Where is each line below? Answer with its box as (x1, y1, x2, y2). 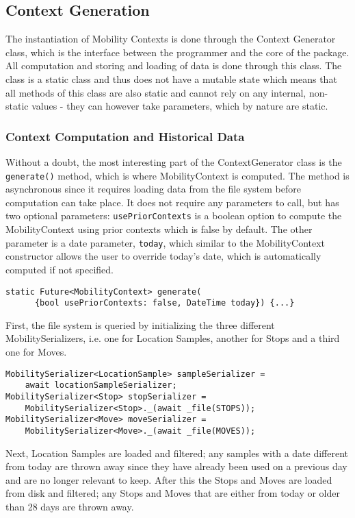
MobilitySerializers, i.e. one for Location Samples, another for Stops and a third (5, 331, 340, 345)
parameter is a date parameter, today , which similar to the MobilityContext (5, 235, 326, 249)
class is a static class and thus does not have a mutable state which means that (5, 71, 337, 86)
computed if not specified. (5, 262, 114, 276)
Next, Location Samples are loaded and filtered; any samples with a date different (5, 445, 349, 460)
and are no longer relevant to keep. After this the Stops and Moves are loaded (5, 472, 332, 486)
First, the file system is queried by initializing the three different (5, 317, 275, 332)
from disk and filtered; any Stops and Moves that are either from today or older (5, 486, 340, 500)
